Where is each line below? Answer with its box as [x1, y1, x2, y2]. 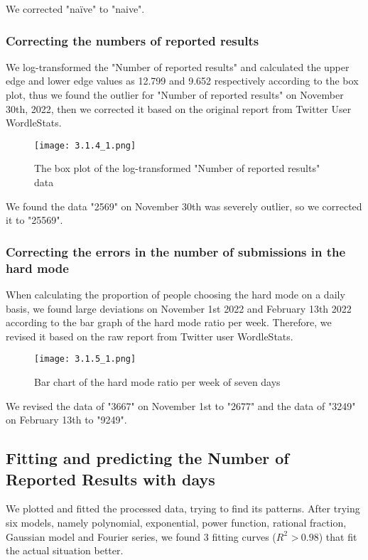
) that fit [318, 529, 357, 544]
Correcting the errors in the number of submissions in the [6, 242, 346, 260]
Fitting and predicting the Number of [6, 447, 289, 469]
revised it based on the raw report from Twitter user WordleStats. [6, 328, 293, 343]
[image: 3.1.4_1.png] [34, 140, 136, 151]
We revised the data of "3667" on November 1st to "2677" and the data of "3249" [6, 398, 356, 413]
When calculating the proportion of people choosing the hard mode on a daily [6, 286, 345, 301]
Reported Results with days [6, 468, 215, 490]
